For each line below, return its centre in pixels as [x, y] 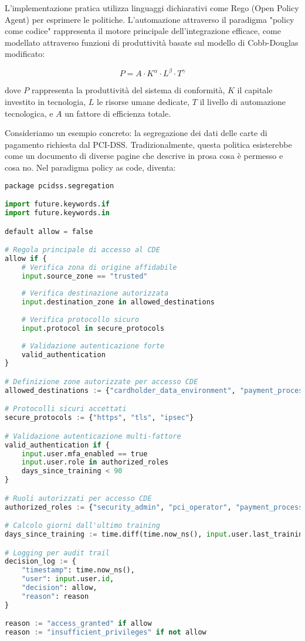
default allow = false [49, 231]
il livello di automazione [243, 102]
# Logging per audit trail [57, 553]
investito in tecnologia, [45, 102]
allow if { [26, 258]
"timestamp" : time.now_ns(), [78, 570]
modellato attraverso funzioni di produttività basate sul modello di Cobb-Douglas [152, 42]
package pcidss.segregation [60, 186]
